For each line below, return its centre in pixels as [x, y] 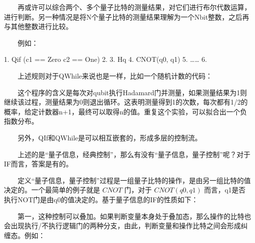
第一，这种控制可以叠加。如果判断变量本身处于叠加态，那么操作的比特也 [134, 216]
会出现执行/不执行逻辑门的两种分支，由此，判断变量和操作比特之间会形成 [122, 226]
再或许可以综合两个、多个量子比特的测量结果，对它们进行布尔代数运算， [134, 7]
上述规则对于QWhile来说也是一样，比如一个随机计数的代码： [115, 75]
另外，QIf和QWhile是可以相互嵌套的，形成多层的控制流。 [110, 137]
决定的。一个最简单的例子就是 [52, 190]
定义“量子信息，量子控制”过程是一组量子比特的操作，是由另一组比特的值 [134, 180]
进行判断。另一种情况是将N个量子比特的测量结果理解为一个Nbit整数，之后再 [127, 16]
